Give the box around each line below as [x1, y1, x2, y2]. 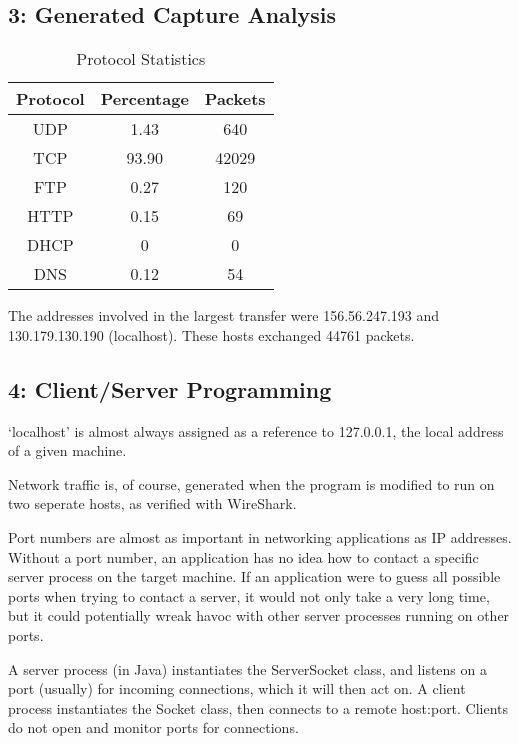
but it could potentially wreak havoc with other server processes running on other [8, 605, 510, 626]
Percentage [100, 87, 189, 111]
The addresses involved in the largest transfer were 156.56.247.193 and [8, 305, 440, 326]
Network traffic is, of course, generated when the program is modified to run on [8, 473, 495, 494]
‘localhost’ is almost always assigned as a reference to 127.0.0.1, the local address [8, 420, 504, 441]
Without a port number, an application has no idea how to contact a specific [8, 546, 479, 567]
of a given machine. [8, 440, 127, 461]
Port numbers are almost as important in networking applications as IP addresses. [8, 526, 512, 547]
